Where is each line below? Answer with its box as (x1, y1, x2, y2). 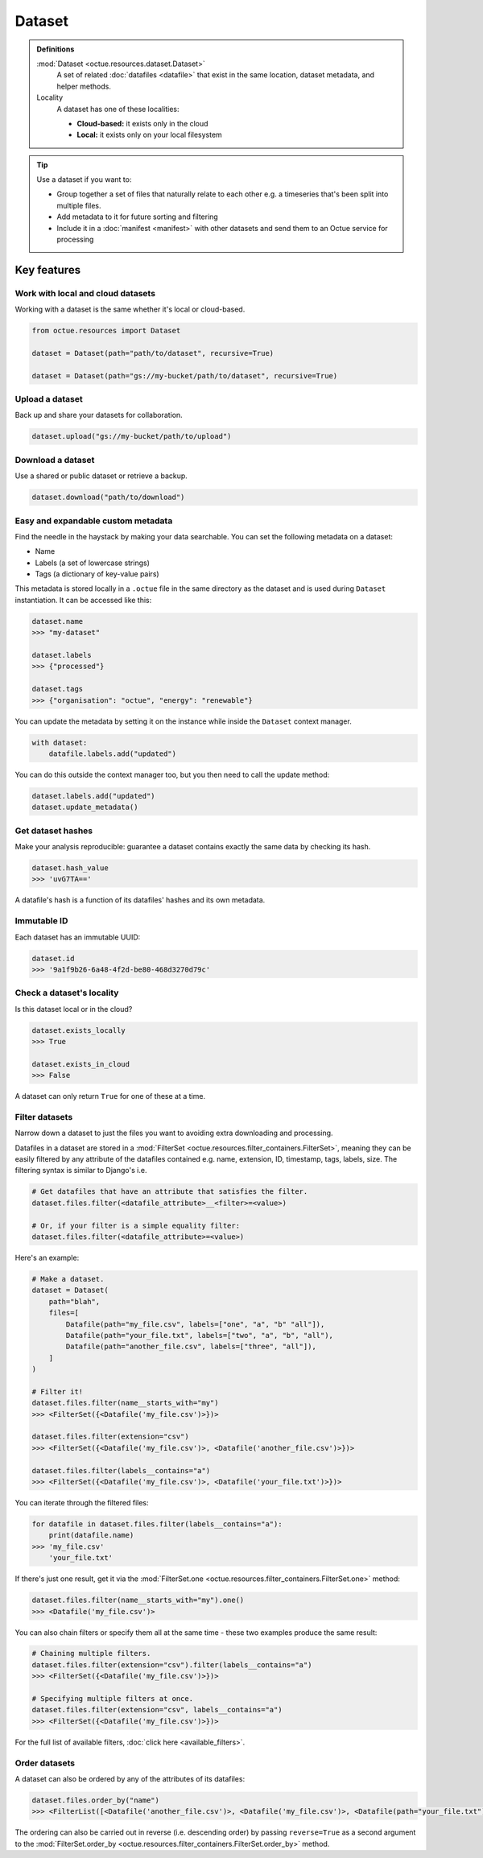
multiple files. (56, 200, 101, 210)
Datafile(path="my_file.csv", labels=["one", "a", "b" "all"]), (65, 1319, 325, 1328)
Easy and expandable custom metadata (14, 515, 173, 526)
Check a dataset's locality (14, 987, 119, 998)
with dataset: (31, 737, 88, 747)
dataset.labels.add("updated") (31, 791, 156, 800)
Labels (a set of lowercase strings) (35, 558, 151, 568)
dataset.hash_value (31, 864, 109, 873)
